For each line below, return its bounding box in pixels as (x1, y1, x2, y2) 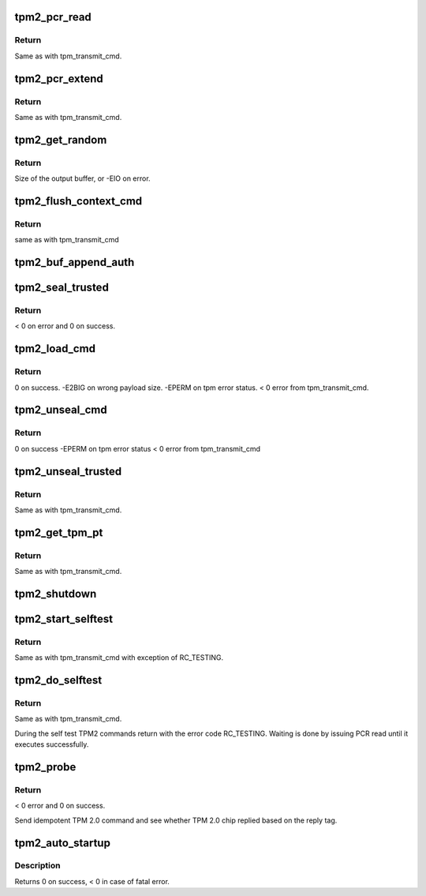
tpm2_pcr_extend (14, 72, 104, 85)
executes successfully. (14, 740, 89, 749)
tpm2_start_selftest (14, 612, 114, 625)
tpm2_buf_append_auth (14, 256, 135, 269)
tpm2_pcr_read (14, 10, 92, 24)
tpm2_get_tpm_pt (14, 526, 103, 539)
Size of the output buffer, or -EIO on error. (14, 174, 151, 183)
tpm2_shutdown (14, 587, 97, 600)
